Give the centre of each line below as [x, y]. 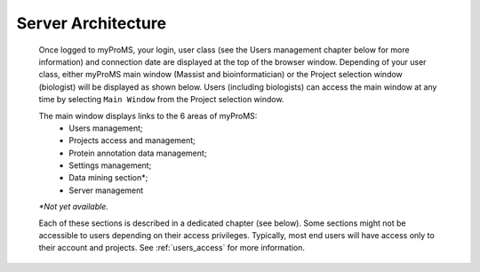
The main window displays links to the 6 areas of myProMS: [148, 116]
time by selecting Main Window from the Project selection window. [161, 100]
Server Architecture [92, 23]
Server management [106, 190]
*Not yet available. [73, 207]
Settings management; [110, 165]
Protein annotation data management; [138, 153]
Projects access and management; [132, 140]
